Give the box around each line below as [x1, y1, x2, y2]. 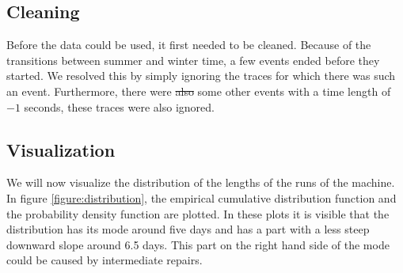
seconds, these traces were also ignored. [24, 98, 215, 115]
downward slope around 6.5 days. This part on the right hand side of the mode [6, 236, 390, 252]
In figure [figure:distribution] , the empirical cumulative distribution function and [6, 189, 397, 206]
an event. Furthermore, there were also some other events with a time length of [6, 82, 391, 99]
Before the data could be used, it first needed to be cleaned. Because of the [6, 36, 371, 53]
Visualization [6, 137, 116, 161]
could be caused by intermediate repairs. [6, 252, 203, 268]
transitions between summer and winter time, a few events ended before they [6, 51, 380, 68]
